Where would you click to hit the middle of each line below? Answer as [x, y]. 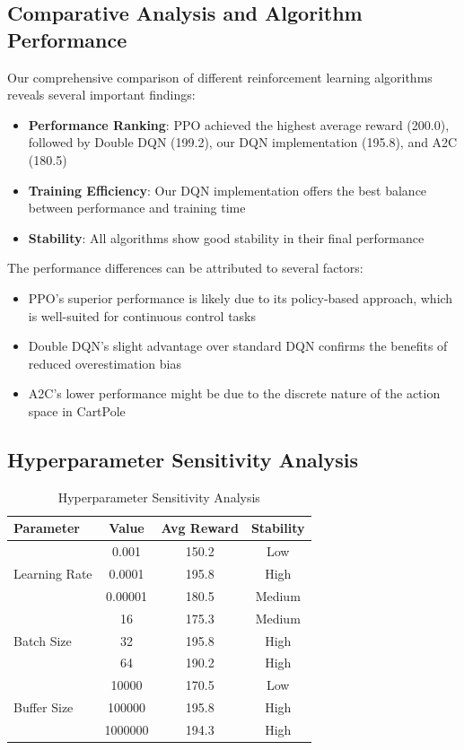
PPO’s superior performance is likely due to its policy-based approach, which [241, 297]
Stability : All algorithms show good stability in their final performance [226, 237]
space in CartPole [77, 410]
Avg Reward [200, 528]
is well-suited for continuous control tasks [142, 315]
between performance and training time [137, 208]
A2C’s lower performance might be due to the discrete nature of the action [234, 393]
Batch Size [43, 640]
